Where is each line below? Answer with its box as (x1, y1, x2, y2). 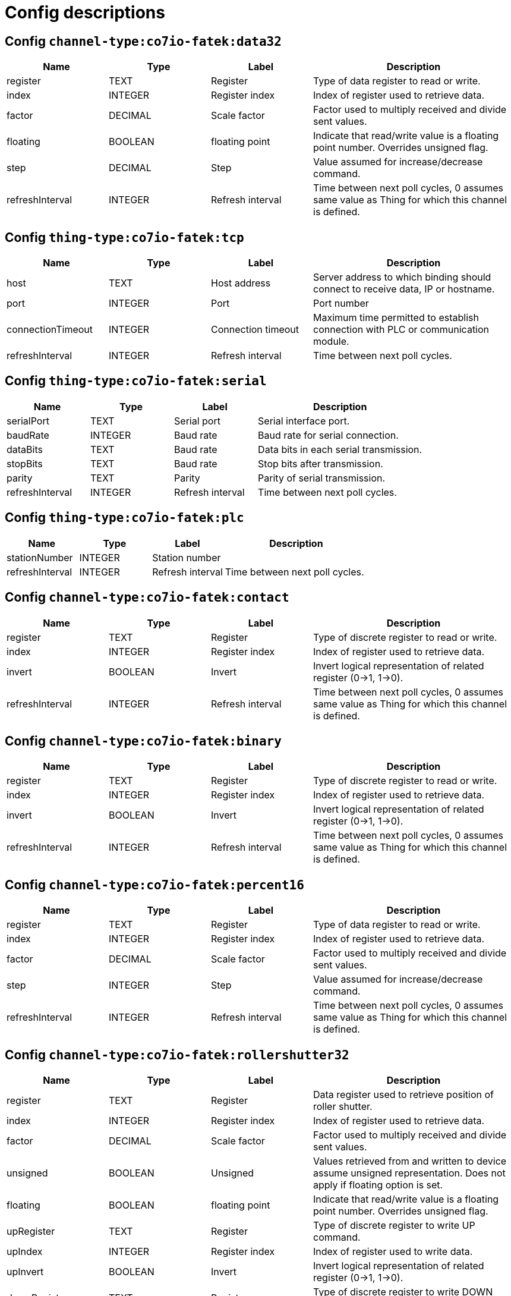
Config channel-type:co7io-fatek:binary (5, 733, 282, 748)
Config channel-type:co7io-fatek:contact (5, 590, 289, 605)
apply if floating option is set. (313, 1179, 443, 1191)
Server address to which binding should (313, 271, 491, 284)
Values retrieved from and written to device (313, 1155, 507, 1168)
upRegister (7, 1225, 55, 1238)
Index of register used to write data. (313, 1245, 473, 1258)
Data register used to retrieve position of (313, 1089, 494, 1101)
